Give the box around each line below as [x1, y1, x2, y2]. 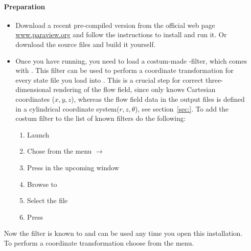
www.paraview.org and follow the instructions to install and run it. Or [15, 29, 227, 40]
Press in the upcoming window [27, 162, 119, 172]
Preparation [4, 1, 45, 11]
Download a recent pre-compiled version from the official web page [15, 20, 215, 30]
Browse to [27, 179, 57, 189]
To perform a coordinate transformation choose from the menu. [4, 237, 194, 248]
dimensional [15, 84, 51, 94]
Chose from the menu [27, 146, 92, 156]
